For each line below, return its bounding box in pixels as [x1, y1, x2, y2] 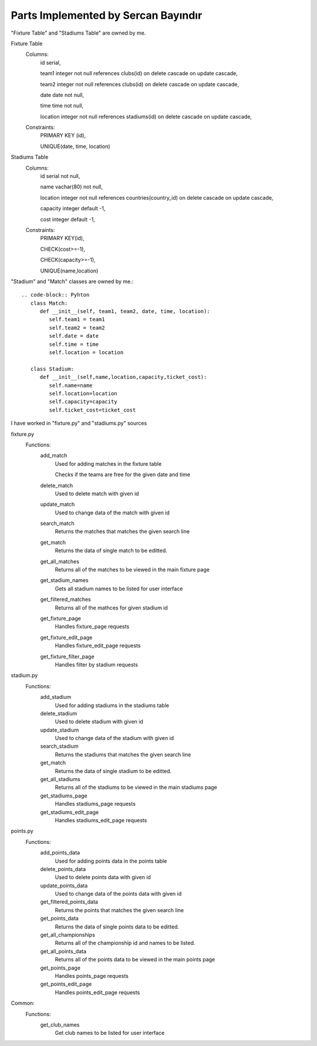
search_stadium [40, 743, 79, 750]
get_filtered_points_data [40, 899, 98, 906]
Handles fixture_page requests [55, 623, 130, 630]
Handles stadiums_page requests [55, 801, 136, 808]
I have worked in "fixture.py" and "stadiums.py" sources [11, 420, 147, 427]
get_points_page [40, 964, 80, 971]
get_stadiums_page [40, 792, 87, 799]
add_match [40, 452, 68, 459]
